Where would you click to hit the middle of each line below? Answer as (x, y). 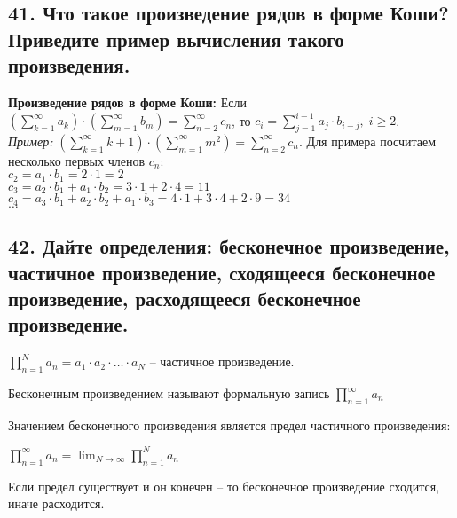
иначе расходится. (56, 503)
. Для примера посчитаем (368, 141)
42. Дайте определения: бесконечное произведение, (229, 246)
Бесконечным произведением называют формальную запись (169, 393)
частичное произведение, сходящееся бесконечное (222, 272)
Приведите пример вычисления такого (176, 39)
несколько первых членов (77, 160)
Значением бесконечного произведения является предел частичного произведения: (229, 424)
